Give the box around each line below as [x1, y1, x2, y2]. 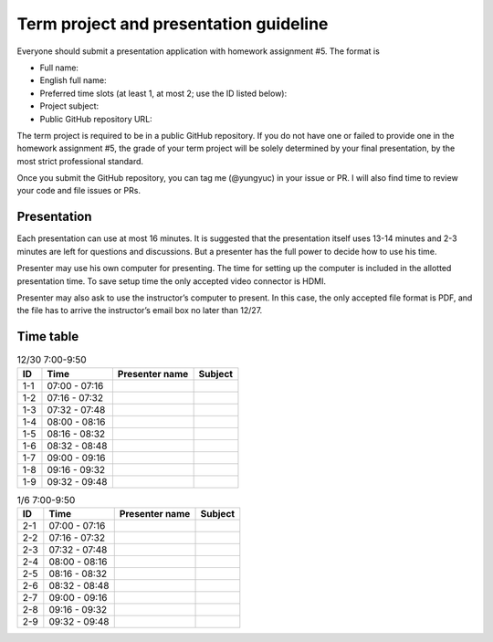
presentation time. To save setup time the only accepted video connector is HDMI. [16, 275, 327, 287]
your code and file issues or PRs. [16, 185, 142, 196]
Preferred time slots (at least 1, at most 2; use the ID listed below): [39, 88, 288, 99]
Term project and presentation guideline [16, 14, 329, 34]
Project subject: [39, 100, 100, 111]
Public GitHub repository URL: [39, 113, 152, 124]
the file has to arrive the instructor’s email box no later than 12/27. [16, 305, 263, 316]
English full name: [39, 75, 107, 86]
